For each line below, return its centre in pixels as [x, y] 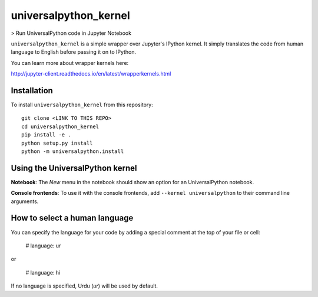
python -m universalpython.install [73, 151]
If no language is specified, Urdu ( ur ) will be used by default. [85, 286]
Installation [32, 91]
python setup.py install [57, 143]
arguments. [25, 201]
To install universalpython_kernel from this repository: [82, 105]
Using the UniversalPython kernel [74, 168]
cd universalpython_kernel [60, 126]
